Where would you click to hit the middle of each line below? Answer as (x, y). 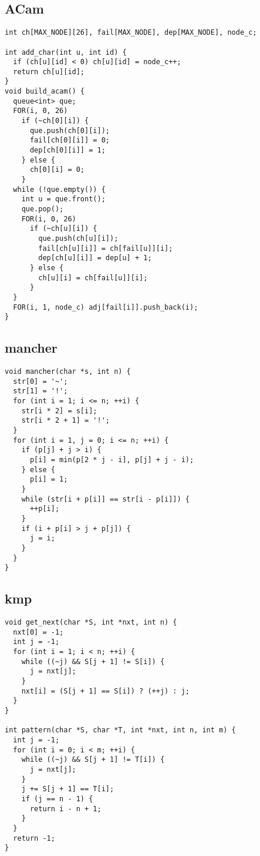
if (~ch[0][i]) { (55, 121)
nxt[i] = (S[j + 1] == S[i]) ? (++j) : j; (105, 691)
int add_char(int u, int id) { (66, 52)
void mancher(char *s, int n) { (68, 372)
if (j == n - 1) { (57, 799)
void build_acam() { (45, 92)
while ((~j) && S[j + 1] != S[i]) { (93, 661)
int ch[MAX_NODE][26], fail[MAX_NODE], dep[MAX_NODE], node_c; (131, 33)
